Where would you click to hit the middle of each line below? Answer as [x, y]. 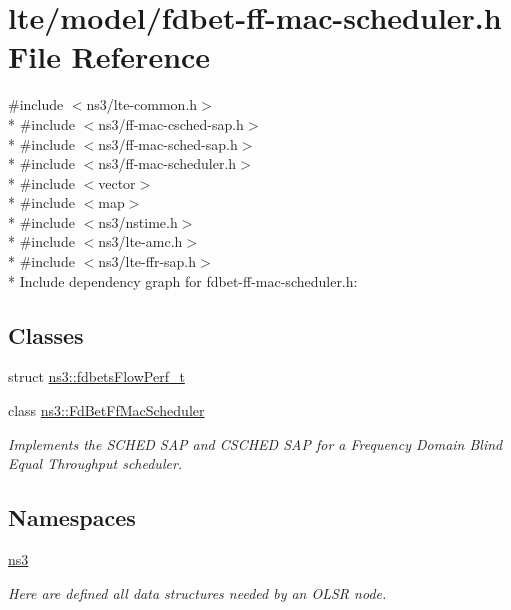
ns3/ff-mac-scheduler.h [167, 163]
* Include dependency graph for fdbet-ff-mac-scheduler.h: [183, 280]
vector [117, 182]
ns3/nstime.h [138, 221]
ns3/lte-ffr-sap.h [147, 261]
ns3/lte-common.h [142, 104]
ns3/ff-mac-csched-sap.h [171, 123]
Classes [46, 334]
